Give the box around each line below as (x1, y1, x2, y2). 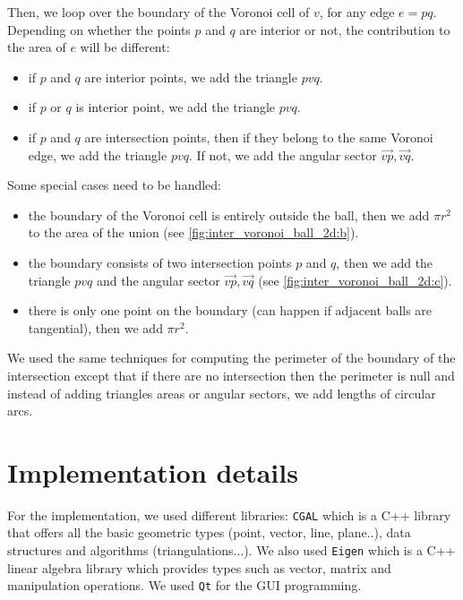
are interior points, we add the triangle (84, 67, 297, 86)
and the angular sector (96, 270, 220, 289)
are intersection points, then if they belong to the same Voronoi (84, 127, 433, 146)
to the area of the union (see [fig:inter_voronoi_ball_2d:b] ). (28, 223, 359, 242)
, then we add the (336, 253, 433, 271)
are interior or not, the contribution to (239, 20, 450, 39)
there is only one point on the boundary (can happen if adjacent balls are (28, 301, 433, 320)
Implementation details (7, 453, 298, 490)
